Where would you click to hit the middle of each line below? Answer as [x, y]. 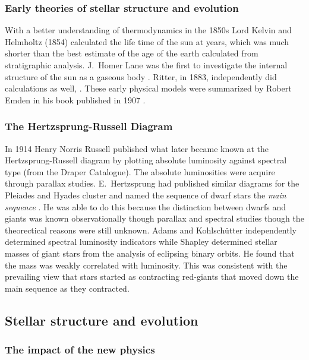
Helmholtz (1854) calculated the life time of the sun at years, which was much [147, 41]
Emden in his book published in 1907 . [75, 100]
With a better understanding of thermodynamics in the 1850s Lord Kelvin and [148, 30]
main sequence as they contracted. [67, 288]
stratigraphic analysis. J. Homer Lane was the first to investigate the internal [146, 65]
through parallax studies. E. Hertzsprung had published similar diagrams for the [152, 183]
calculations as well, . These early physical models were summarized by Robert [148, 88]
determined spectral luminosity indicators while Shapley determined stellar [141, 241]
